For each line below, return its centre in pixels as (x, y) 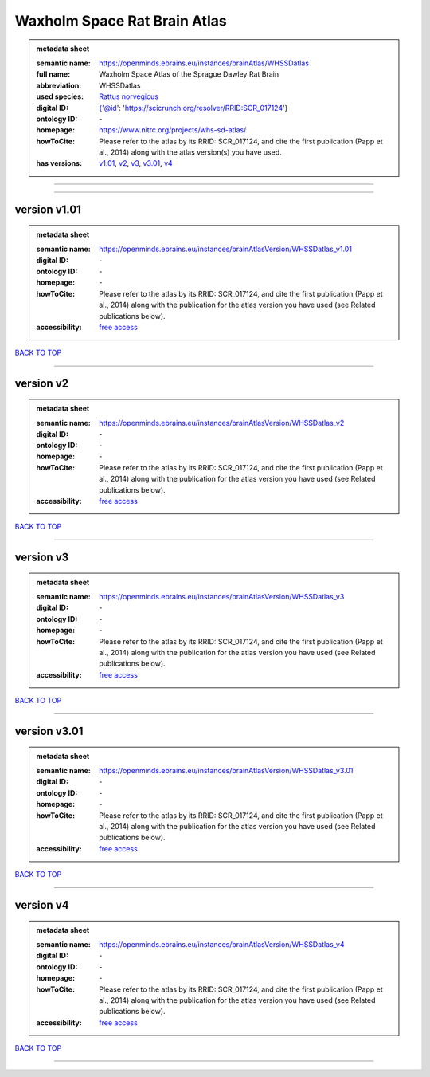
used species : (60, 96)
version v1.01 (48, 210)
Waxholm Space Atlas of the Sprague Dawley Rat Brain (189, 74)
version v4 (42, 905)
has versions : (59, 163)
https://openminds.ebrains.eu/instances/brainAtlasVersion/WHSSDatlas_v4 (222, 944)
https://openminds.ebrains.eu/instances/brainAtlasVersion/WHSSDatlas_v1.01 (225, 249)
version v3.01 (49, 731)
